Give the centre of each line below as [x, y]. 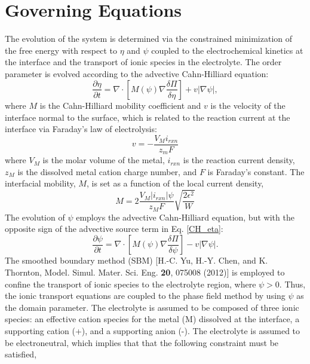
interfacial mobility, [40, 183]
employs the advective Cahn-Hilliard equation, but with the [185, 217]
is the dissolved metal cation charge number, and [107, 171]
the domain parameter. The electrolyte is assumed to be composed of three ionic [152, 307]
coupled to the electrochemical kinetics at [227, 50]
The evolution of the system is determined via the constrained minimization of [149, 39]
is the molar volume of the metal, [104, 160]
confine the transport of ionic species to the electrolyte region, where [131, 284]
